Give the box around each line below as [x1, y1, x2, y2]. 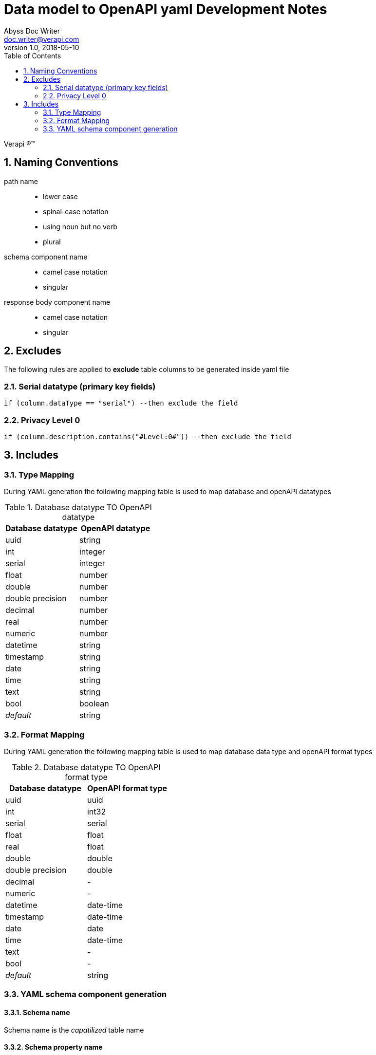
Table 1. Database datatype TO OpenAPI [5, 502, 152, 513]
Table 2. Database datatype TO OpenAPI [12, 762, 161, 772]
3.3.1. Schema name [4, 1008, 70, 1017]
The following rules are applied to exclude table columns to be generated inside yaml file [4, 365, 289, 374]
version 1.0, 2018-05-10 [4, 43, 79, 52]
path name [4, 177, 38, 185]
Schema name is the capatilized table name [4, 1025, 144, 1034]
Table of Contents [4, 51, 61, 60]
